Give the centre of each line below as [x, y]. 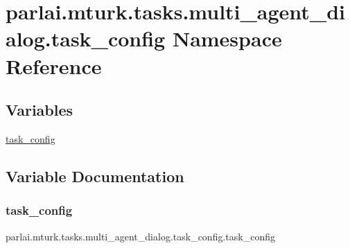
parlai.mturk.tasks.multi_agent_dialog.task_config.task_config [140, 236]
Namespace [227, 38]
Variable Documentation [95, 176]
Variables [40, 110]
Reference [54, 65]
